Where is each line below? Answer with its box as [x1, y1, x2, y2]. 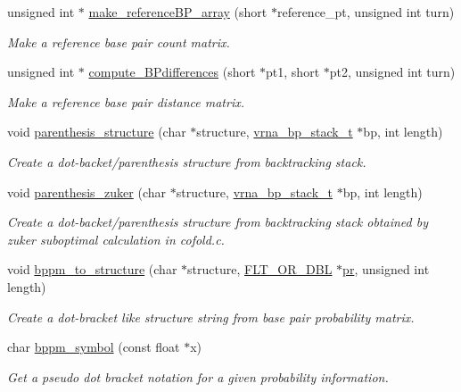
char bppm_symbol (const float [7, 338, 180, 356]
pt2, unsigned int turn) [329, 63, 456, 81]
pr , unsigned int [342, 260, 430, 279]
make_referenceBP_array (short [88, 3, 268, 21]
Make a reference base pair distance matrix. [7, 92, 244, 111]
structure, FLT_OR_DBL [187, 260, 333, 279]
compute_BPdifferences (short [88, 63, 256, 81]
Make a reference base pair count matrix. [7, 32, 230, 51]
